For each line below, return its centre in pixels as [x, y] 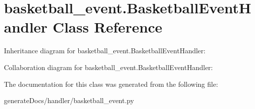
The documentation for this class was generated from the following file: [111, 84]
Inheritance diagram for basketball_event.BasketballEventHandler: [105, 51]
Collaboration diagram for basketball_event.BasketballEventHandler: [109, 67]
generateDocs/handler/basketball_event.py [69, 100]
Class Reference [108, 27]
